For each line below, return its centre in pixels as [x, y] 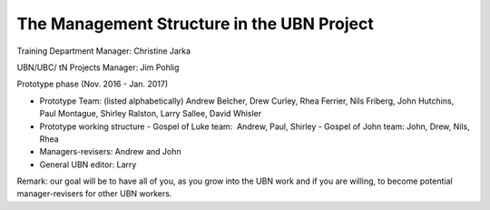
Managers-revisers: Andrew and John [110, 152]
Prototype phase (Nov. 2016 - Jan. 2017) [93, 84]
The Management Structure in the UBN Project [195, 24]
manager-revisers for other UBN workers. [94, 194]
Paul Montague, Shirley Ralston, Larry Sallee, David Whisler [151, 114]
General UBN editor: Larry [88, 165]
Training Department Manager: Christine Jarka [103, 51]
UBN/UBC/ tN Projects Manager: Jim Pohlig [98, 67]
